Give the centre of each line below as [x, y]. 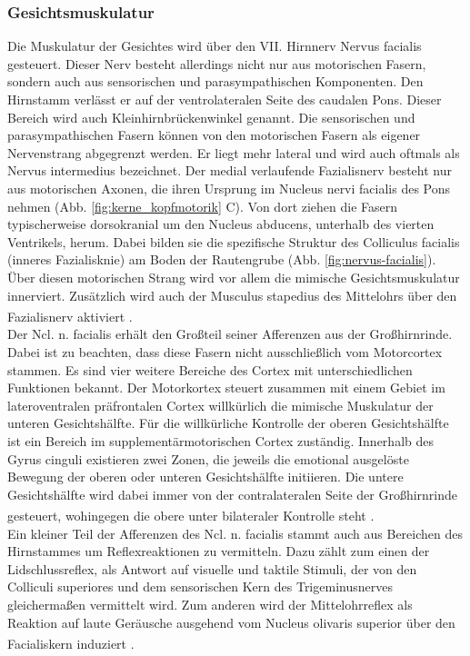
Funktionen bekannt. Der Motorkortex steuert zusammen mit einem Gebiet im [226, 388]
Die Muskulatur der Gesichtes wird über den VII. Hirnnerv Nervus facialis [215, 46]
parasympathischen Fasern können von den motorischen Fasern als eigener [214, 135]
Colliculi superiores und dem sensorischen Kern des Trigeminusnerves [200, 586]
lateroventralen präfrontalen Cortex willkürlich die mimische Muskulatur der [220, 405]
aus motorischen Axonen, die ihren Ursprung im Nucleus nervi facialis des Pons [229, 188]
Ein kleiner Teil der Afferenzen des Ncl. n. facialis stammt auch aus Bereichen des [235, 533]
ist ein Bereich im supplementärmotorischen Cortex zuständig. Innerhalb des [220, 440]
